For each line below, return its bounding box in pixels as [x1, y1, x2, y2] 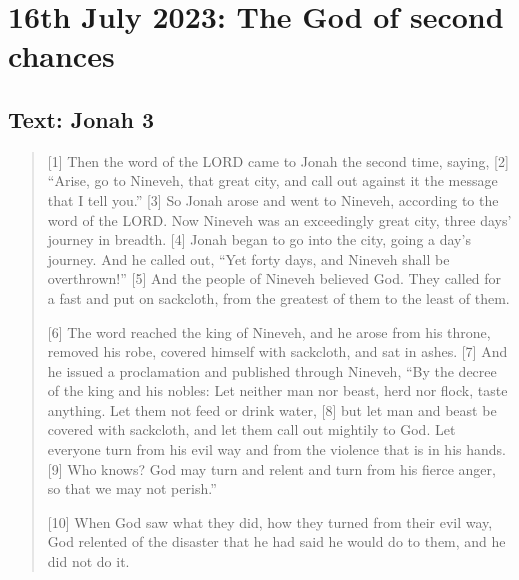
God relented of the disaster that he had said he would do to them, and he [47, 531, 506, 552]
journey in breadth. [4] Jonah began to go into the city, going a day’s [47, 229, 471, 250]
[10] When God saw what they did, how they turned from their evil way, [47, 511, 493, 532]
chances [8, 35, 115, 76]
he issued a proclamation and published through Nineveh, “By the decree [47, 360, 497, 381]
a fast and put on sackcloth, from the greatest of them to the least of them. [47, 287, 510, 308]
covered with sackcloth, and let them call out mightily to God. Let [47, 419, 456, 440]
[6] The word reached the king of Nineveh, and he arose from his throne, [47, 321, 491, 342]
